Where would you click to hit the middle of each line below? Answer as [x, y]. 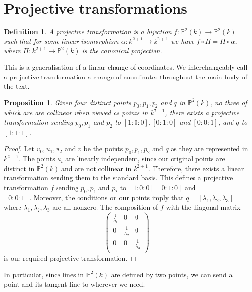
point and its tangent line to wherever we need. [75, 284]
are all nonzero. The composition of [105, 207]
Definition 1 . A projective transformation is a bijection [88, 31]
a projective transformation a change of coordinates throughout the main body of [126, 76]
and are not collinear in [97, 168]
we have [183, 41]
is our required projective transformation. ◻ [70, 258]
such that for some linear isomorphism [61, 41]
